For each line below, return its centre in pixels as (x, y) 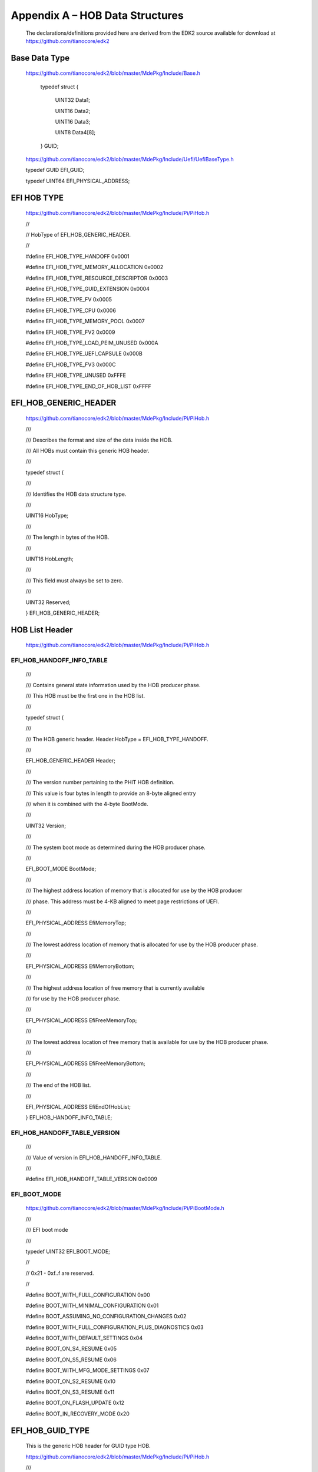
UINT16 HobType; (47, 516)
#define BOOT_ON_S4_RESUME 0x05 (71, 1349)
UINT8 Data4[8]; (75, 132)
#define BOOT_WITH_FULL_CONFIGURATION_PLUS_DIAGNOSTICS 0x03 (115, 1327)
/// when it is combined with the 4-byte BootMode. (87, 804)
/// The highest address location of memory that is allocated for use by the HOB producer (134, 891)
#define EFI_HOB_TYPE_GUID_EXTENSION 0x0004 (88, 289)
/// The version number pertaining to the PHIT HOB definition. (100, 783)
